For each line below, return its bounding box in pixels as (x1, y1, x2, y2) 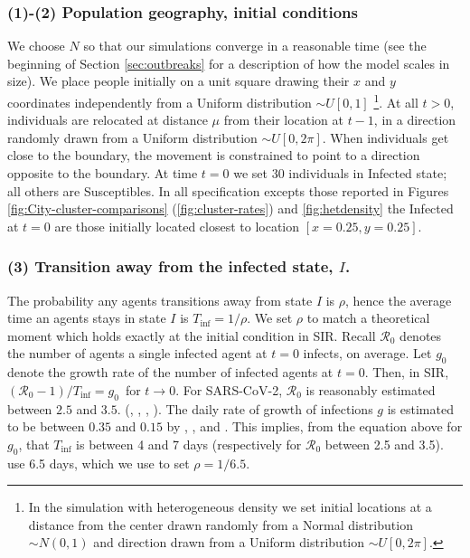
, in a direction (373, 110, 456, 129)
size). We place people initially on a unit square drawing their (7, 71, 350, 90)
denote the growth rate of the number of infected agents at (7, 363, 334, 382)
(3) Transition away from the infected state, (7, 255, 334, 278)
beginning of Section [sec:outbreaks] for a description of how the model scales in (7, 53, 450, 72)
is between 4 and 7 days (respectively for (76, 434, 302, 453)
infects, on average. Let (303, 344, 432, 363)
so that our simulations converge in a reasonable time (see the (83, 36, 427, 55)
